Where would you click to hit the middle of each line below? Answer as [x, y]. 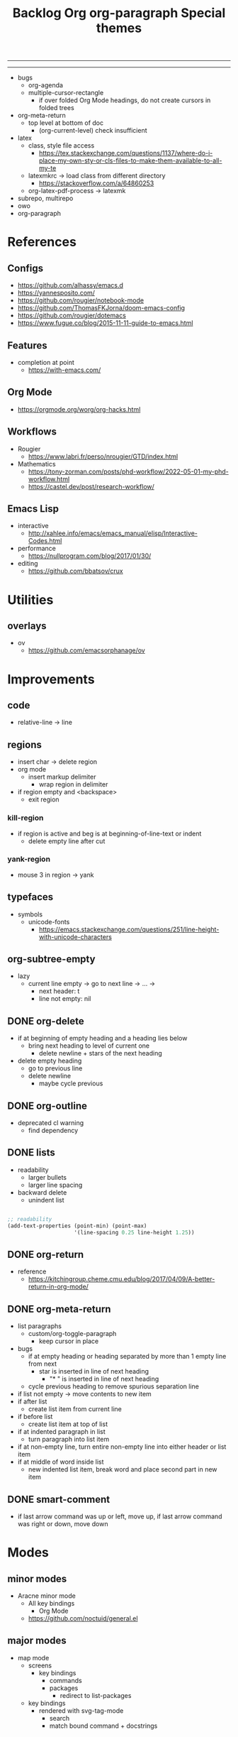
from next [42, 1364]
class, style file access [61, 146]
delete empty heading [50, 1061]
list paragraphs [40, 1326]
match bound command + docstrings [103, 1726]
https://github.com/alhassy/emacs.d [70, 285]
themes [119, 28]
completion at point [46, 362]
